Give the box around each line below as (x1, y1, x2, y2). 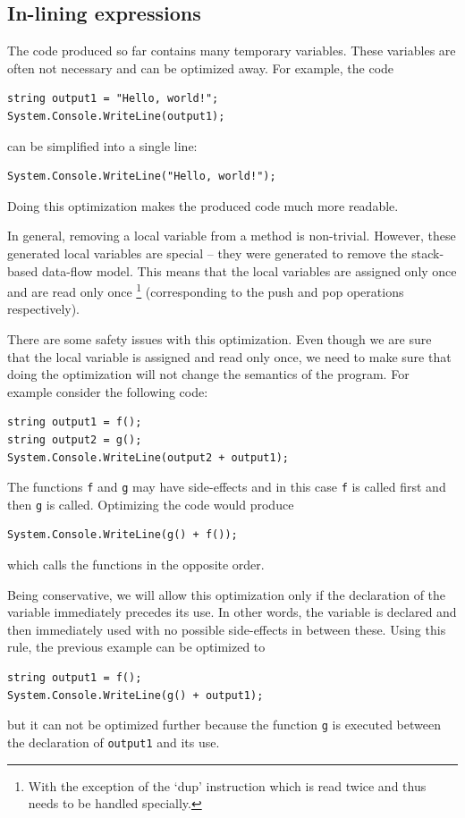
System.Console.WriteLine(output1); (7, 109, 225, 122)
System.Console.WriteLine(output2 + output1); (7, 451, 289, 464)
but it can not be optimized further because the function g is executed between (7, 715, 441, 734)
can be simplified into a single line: (7, 136, 198, 155)
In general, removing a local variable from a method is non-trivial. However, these (7, 226, 456, 245)
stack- (411, 243, 444, 262)
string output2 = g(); (7, 433, 142, 446)
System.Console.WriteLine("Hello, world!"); (7, 170, 276, 183)
